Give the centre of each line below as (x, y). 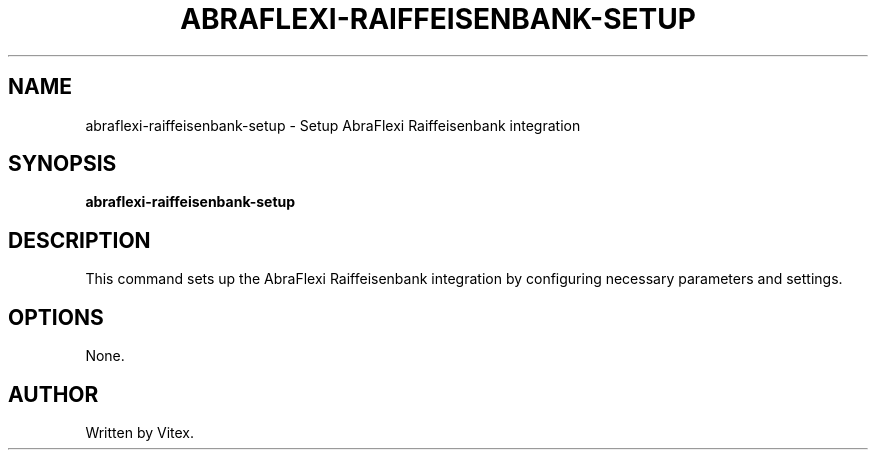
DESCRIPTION (79, 240)
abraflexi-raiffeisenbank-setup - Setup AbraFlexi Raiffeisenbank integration (333, 125)
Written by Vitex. (140, 432)
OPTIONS (56, 317)
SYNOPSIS (62, 164)
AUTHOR (53, 394)
